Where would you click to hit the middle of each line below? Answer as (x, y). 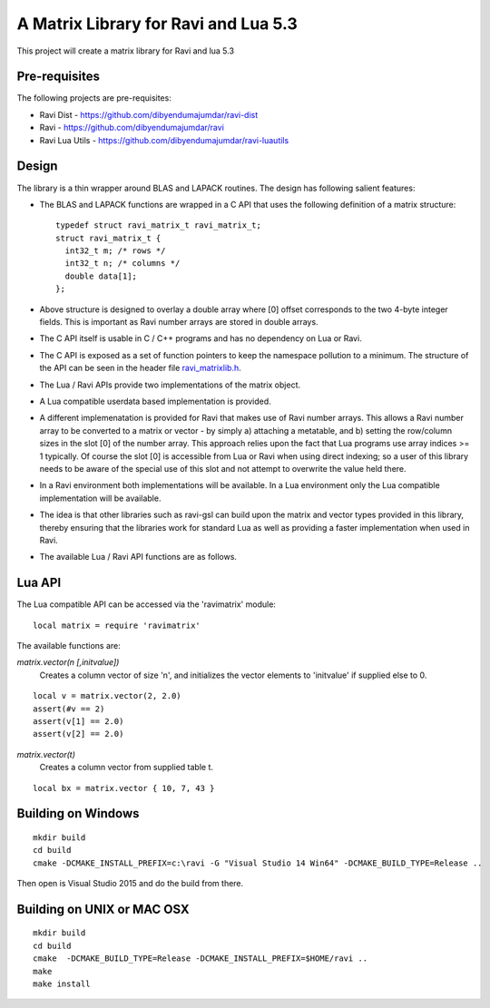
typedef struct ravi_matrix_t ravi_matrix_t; (159, 225)
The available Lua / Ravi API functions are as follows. (138, 557)
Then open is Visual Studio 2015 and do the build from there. (130, 884)
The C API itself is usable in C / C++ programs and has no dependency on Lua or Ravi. (201, 338)
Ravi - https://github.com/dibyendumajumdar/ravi (132, 128)
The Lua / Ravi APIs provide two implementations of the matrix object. (170, 385)
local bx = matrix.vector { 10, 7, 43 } (124, 788)
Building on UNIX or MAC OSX (103, 909)
